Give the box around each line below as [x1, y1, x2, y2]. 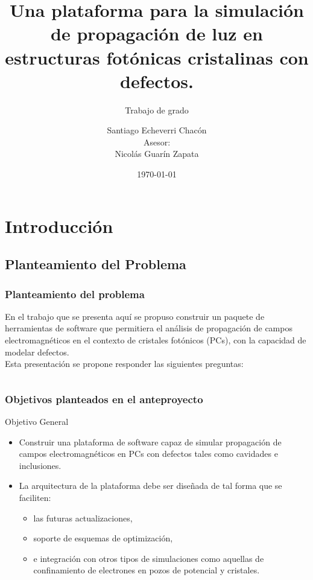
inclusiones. [19, 459, 62, 471]
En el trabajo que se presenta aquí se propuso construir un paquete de [5, 310, 265, 322]
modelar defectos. [5, 345, 69, 358]
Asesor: [143, 135, 171, 148]
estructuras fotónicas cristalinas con [5, 45, 309, 69]
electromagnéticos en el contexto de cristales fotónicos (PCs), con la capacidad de [5, 334, 306, 346]
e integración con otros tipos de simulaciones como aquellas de [33, 552, 264, 564]
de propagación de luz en [51, 21, 263, 46]
